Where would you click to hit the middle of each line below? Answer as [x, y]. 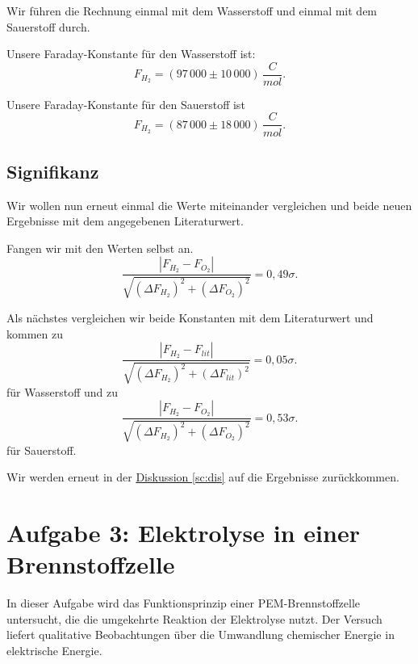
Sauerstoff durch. [48, 26]
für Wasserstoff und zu [62, 391]
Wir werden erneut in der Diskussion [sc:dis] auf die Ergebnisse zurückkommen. [203, 477]
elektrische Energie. [54, 650]
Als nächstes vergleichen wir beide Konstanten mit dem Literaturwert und [190, 317]
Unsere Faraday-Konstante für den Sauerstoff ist [126, 104]
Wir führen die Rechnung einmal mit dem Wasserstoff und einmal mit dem [192, 11]
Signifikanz [53, 171]
